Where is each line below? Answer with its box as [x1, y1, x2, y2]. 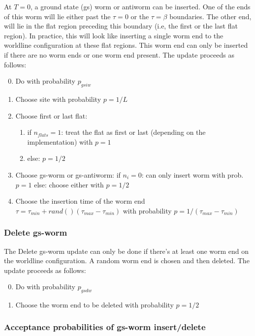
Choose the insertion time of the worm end [15, 196, 145, 206]
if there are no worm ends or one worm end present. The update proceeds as [4, 49, 234, 60]
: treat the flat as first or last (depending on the [61, 127, 206, 137]
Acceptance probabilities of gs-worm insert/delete [4, 320, 206, 333]
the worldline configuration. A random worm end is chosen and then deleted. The [4, 255, 250, 266]
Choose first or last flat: [15, 110, 88, 121]
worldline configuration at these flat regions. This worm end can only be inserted [4, 40, 248, 50]
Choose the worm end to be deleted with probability [15, 300, 174, 310]
